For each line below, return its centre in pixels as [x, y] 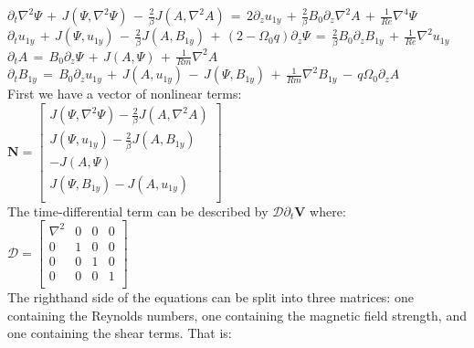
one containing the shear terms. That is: [120, 333]
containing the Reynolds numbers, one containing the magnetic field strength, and [237, 315]
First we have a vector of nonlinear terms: [125, 94]
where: [328, 211]
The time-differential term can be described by [138, 211]
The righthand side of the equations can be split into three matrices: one [211, 297]
